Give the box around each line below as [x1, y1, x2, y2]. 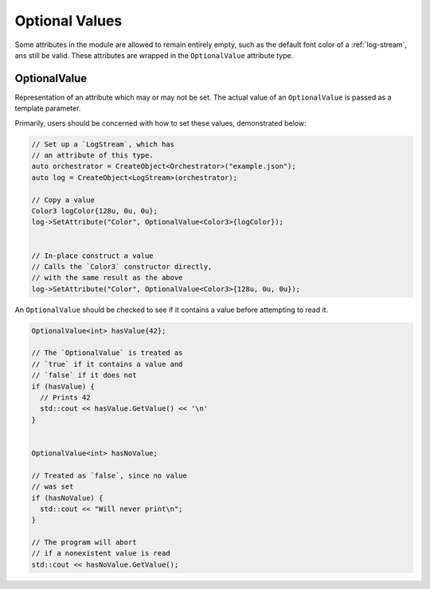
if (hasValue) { [31, 382, 96, 391]
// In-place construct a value [31, 251, 154, 260]
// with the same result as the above [31, 273, 183, 283]
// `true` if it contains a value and [31, 359, 183, 369]
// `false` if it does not [31, 371, 137, 380]
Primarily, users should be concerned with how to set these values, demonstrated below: [14, 118, 307, 127]
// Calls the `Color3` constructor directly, [31, 262, 213, 271]
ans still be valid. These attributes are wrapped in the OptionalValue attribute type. [14, 50, 294, 60]
